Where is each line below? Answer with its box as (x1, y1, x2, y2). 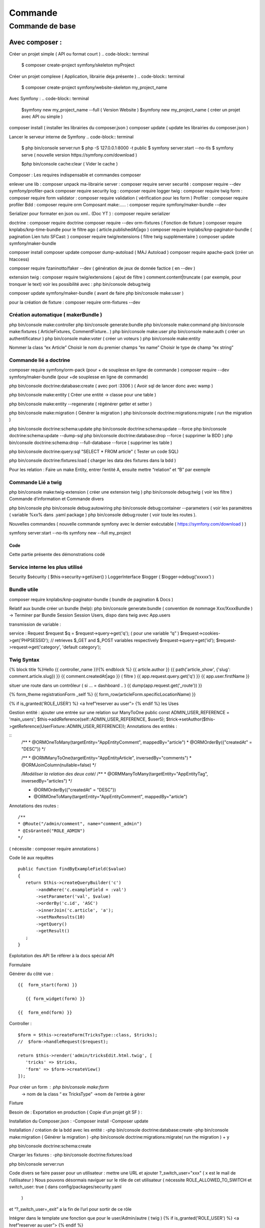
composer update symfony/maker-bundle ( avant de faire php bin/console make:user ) (9, 290, 184, 296)
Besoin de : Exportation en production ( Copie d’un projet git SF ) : (9, 1109, 142, 1115)
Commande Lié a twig (9, 479, 62, 486)
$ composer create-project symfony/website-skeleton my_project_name (21, 84, 168, 90)
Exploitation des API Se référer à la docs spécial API (9, 953, 114, 959)
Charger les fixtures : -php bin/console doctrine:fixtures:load (9, 1152, 132, 1158)
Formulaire (9, 962, 31, 968)
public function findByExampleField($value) (18, 866, 127, 872)
